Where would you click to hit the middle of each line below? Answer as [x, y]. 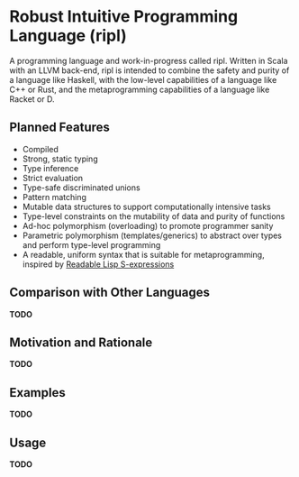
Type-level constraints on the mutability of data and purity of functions [154, 216]
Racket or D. [32, 99]
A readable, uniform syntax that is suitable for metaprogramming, [143, 254]
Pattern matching [54, 197]
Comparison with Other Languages [109, 293]
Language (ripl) [68, 36]
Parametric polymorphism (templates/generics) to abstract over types [152, 235]
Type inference [50, 168]
